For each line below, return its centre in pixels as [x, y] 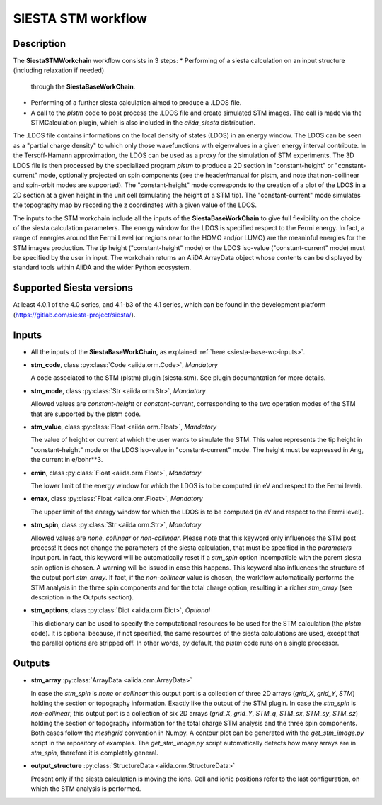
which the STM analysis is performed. [86, 789]
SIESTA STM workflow [80, 18]
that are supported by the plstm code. [86, 414]
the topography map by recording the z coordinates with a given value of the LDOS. [135, 205]
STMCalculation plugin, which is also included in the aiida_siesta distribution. [143, 123]
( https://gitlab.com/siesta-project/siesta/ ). [74, 315]
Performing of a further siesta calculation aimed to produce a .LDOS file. [136, 103]
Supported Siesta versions [73, 288]
